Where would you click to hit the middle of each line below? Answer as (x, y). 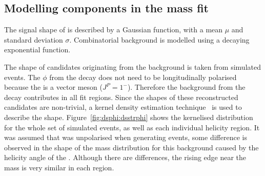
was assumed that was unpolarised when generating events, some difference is (126, 137)
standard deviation (34, 39)
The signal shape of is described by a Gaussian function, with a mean (114, 30)
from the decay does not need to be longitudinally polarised (143, 77)
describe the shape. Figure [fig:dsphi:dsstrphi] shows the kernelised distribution (129, 117)
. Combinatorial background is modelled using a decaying (159, 39)
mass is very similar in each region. (59, 167)
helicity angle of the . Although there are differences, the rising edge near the (125, 157)
